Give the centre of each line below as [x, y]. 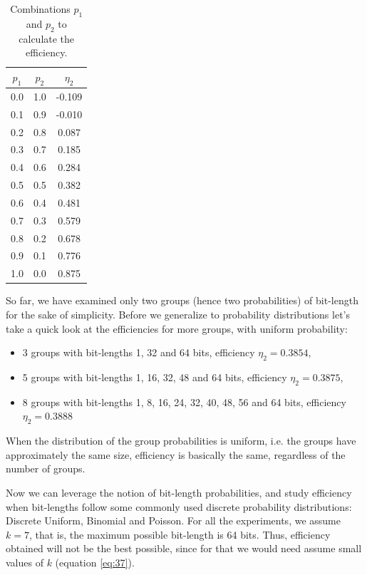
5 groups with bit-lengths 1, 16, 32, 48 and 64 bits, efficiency [155, 377]
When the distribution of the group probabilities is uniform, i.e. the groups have [181, 441]
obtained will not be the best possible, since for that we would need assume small [184, 548]
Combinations [40, 9]
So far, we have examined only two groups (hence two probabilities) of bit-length [182, 300]
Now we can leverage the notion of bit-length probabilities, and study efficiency [179, 492]
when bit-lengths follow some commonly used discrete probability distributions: [179, 506]
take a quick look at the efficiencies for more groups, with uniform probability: [177, 328]
